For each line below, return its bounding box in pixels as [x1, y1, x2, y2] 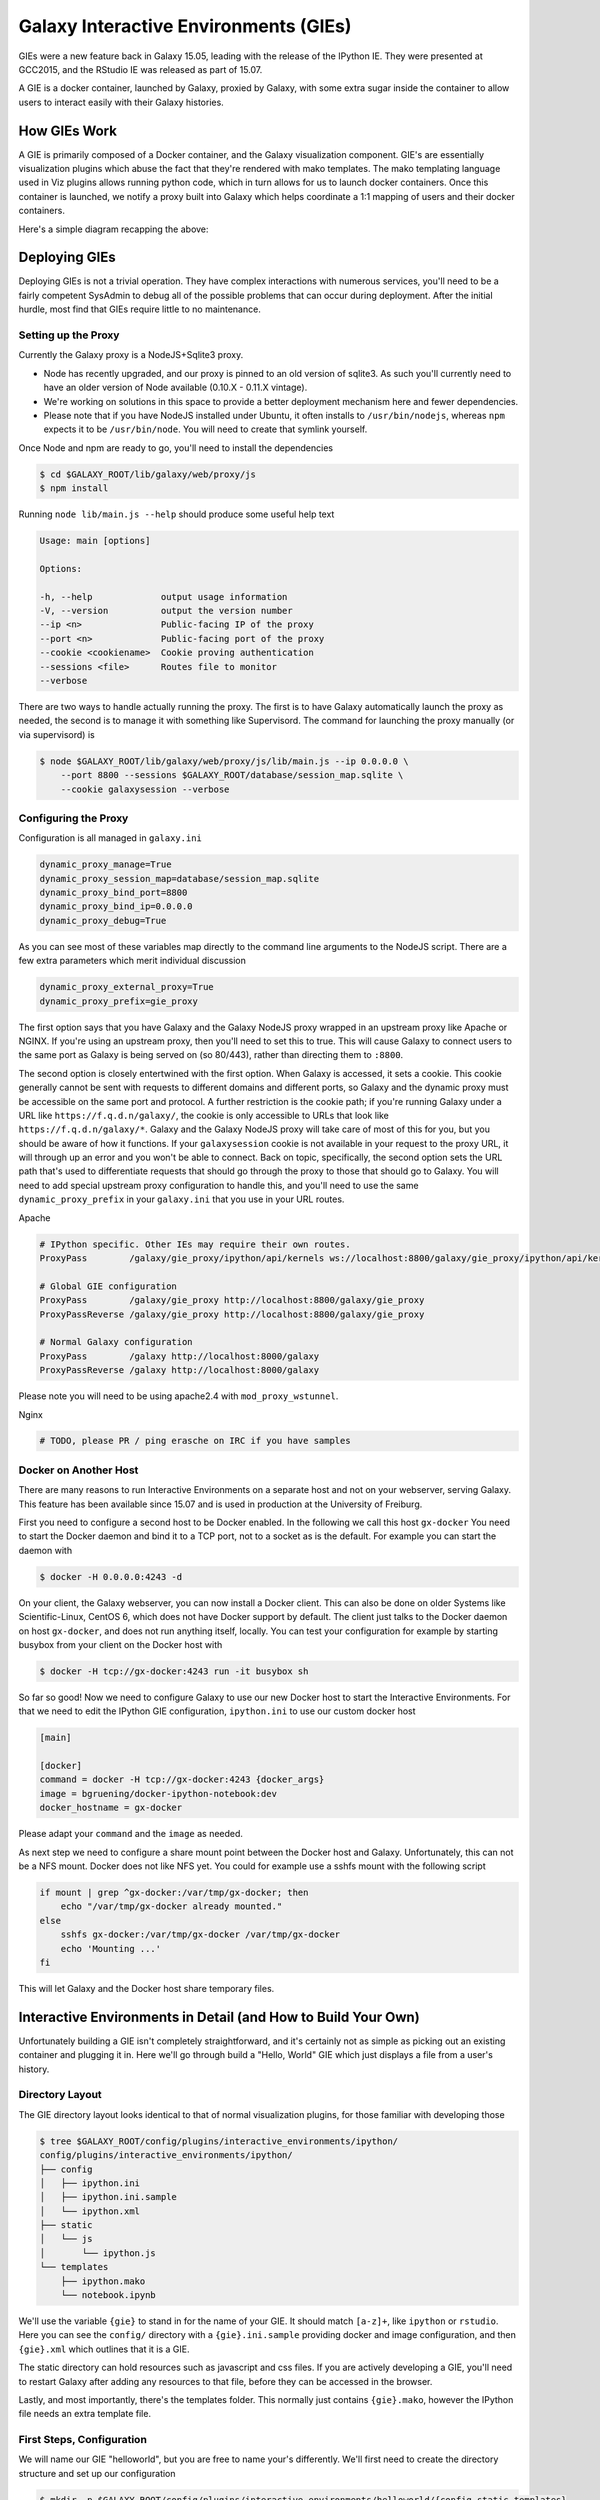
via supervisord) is [18, 728, 95, 740]
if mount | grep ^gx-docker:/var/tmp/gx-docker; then [39, 1886, 309, 1898]
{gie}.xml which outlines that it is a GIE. [18, 2343, 190, 2355]
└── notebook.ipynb [60, 2290, 157, 2301]
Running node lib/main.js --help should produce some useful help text [18, 508, 335, 520]
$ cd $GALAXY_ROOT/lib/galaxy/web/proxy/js [39, 468, 257, 480]
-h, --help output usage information [39, 591, 288, 602]
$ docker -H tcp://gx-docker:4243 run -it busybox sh [39, 1665, 309, 1677]
